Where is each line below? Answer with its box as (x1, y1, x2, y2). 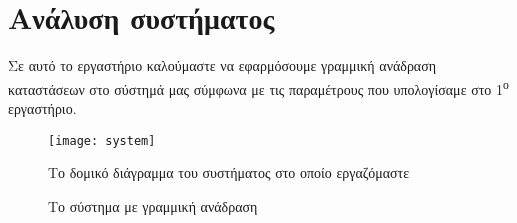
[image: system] (48, 133, 156, 148)
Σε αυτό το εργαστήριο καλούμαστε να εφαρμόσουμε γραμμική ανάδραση (8, 55, 437, 76)
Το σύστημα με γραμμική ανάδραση (48, 195, 258, 216)
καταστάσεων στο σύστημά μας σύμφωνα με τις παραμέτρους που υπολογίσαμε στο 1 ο (8, 75, 509, 99)
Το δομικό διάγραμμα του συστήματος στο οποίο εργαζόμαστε (48, 162, 410, 183)
